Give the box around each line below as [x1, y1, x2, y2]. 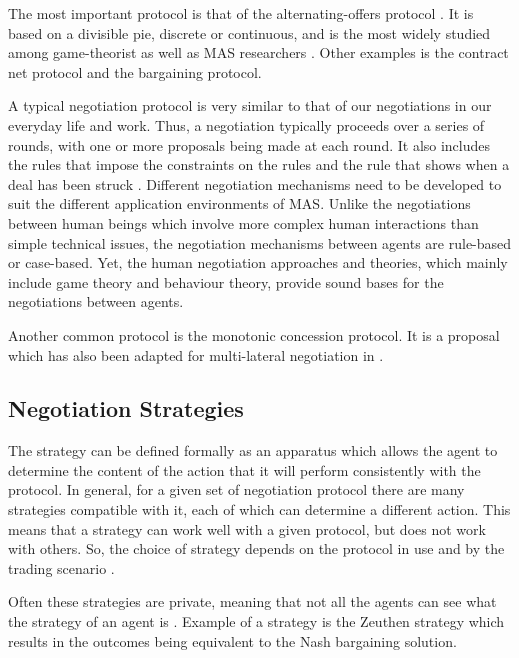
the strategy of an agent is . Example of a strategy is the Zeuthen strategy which [8, 611, 505, 632]
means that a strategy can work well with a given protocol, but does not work [8, 518, 486, 539]
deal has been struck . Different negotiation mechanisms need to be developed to [8, 173, 502, 194]
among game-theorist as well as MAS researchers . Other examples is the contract [8, 42, 509, 63]
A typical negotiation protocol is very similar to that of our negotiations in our [8, 95, 492, 116]
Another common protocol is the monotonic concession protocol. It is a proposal [8, 324, 500, 345]
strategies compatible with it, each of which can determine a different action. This [8, 499, 511, 520]
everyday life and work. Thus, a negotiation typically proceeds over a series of [8, 114, 485, 135]
